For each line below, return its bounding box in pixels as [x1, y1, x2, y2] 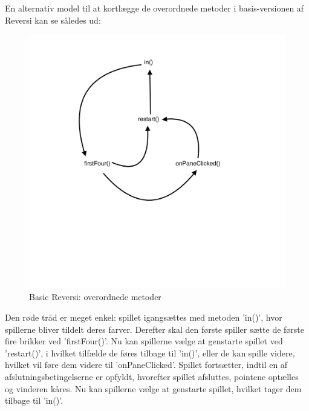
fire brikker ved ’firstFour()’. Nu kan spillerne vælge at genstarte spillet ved [5, 335, 283, 347]
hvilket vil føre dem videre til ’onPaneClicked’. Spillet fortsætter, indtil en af [5, 358, 288, 371]
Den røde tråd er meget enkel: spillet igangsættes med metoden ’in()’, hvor [5, 310, 282, 323]
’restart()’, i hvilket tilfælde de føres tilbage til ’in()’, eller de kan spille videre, [5, 346, 295, 359]
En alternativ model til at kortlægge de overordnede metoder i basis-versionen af [5, 2, 304, 14]
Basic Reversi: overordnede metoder [29, 290, 161, 303]
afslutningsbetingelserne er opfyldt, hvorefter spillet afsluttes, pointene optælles [5, 370, 299, 383]
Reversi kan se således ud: [5, 13, 101, 26]
